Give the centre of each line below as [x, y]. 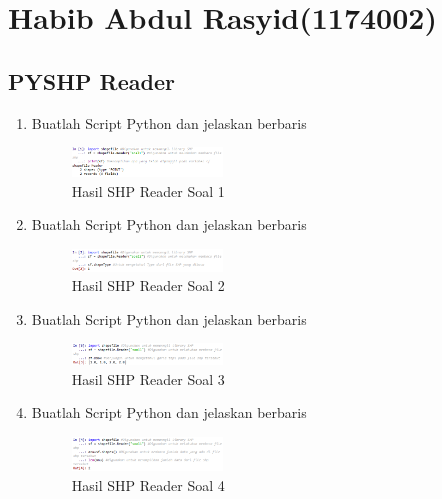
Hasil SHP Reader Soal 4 [148, 484]
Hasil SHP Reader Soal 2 [148, 285]
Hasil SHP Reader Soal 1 [148, 190]
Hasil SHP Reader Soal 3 [148, 378]
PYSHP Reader [91, 80]
